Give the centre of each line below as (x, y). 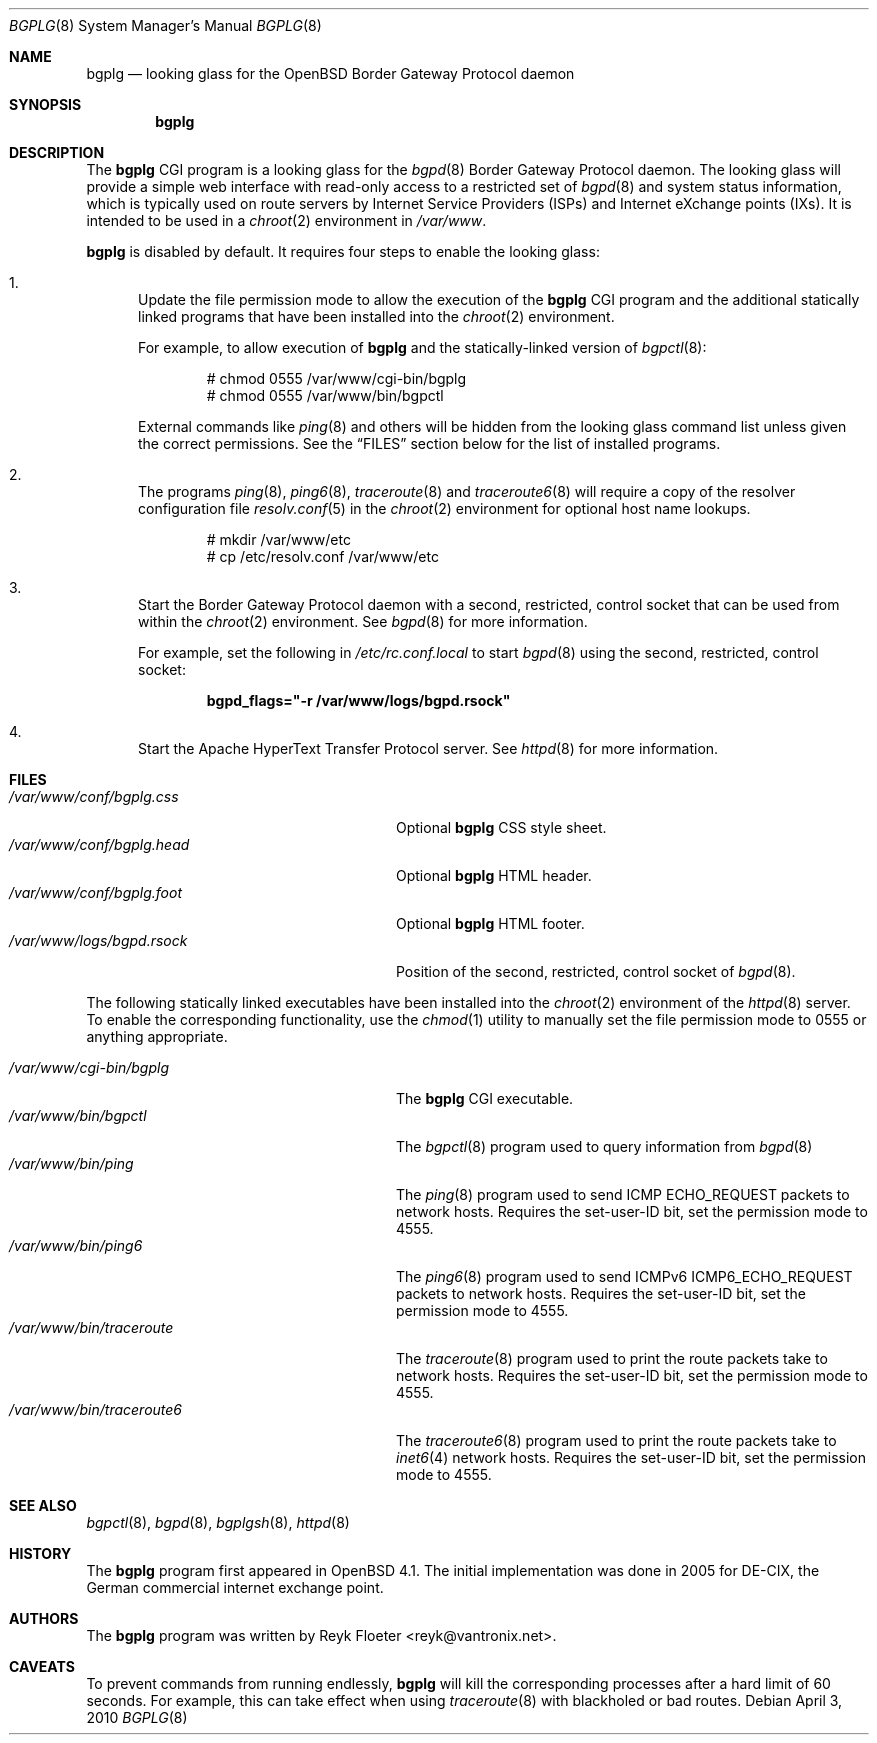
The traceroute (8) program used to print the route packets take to (612, 1358)
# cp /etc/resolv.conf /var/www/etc (322, 556)
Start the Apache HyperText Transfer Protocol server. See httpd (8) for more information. (428, 748)
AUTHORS (44, 1618)
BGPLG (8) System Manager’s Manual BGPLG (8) (165, 25)
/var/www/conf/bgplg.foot (96, 892)
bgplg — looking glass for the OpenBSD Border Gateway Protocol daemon (330, 73)
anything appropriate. (157, 1036)
